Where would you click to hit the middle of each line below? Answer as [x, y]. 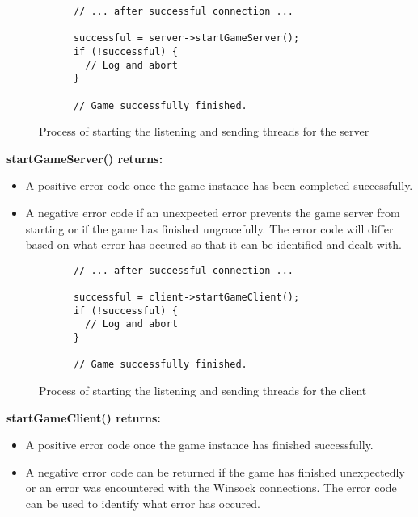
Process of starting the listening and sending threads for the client [203, 391]
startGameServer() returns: [85, 158]
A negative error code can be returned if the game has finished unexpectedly [215, 471]
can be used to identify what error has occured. [143, 504]
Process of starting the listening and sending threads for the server [204, 131]
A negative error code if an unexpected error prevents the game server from [213, 213]
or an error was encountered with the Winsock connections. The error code [211, 488]
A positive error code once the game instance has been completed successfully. [219, 185]
